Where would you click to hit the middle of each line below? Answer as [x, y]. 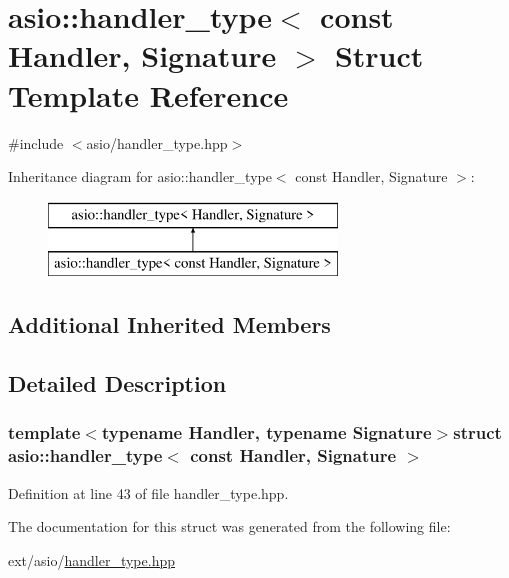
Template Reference [148, 94]
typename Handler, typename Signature [266, 432]
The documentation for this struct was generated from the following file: [229, 526]
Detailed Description [117, 383]
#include [36, 142]
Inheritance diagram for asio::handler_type [140, 176]
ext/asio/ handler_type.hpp [91, 559]
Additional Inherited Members [169, 324]
